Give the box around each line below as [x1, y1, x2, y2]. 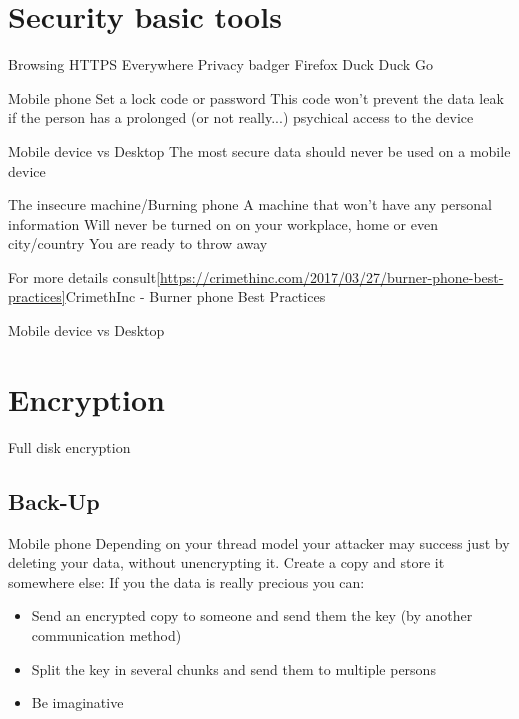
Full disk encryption [8, 436, 131, 457]
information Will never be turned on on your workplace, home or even [8, 213, 438, 234]
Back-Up [8, 485, 100, 516]
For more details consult [8, 266, 157, 287]
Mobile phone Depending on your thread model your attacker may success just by [8, 532, 510, 553]
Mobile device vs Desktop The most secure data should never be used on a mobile [8, 140, 511, 161]
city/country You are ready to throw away [8, 233, 268, 254]
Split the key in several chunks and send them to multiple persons [31, 658, 436, 679]
